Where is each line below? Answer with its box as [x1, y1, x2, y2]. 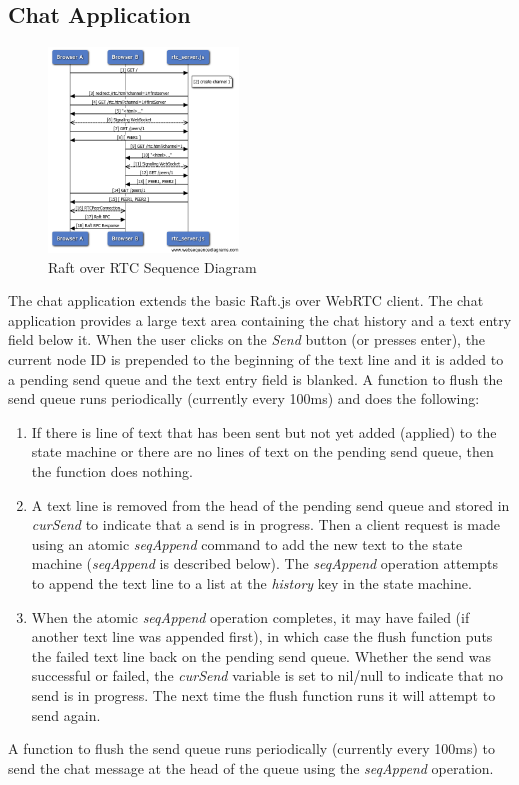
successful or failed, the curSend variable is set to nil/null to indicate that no [31, 665, 504, 686]
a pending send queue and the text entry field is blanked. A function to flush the [8, 368, 503, 389]
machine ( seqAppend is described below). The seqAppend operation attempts [31, 553, 499, 574]
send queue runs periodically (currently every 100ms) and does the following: [8, 388, 480, 409]
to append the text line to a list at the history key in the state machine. [31, 573, 472, 594]
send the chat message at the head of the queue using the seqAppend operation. [8, 757, 494, 778]
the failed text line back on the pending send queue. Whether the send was [31, 645, 491, 666]
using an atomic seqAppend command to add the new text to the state [31, 533, 463, 554]
